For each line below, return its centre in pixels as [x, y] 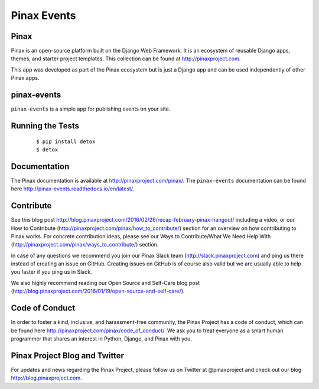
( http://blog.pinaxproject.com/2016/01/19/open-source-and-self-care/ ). [98, 291]
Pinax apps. [25, 78]
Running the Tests [45, 126]
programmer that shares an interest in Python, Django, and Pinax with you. [101, 338]
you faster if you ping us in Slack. [51, 272]
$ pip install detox [66, 141]
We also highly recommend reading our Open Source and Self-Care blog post [105, 283]
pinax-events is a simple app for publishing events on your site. [91, 109]
